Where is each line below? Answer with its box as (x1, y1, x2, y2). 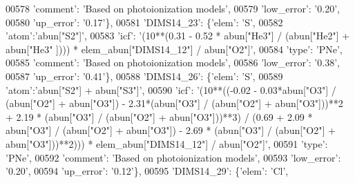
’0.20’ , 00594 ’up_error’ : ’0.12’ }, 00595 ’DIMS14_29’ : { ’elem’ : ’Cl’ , (6, 164, 289, 178)
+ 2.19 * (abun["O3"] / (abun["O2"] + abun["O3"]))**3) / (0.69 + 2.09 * (6, 109, 313, 124)
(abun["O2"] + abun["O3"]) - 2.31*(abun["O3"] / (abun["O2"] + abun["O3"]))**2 (6, 96, 343, 110)
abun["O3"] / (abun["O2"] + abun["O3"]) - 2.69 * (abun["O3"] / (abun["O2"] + (6, 123, 336, 137)
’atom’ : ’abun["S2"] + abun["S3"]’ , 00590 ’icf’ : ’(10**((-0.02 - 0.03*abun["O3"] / (6, 82, 336, 97)
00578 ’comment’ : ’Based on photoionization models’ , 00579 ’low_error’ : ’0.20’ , (6, 1, 340, 15)
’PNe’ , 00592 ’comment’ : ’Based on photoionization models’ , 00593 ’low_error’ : (6, 150, 341, 164)
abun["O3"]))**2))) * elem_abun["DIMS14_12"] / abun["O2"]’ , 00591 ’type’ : (6, 136, 328, 151)
